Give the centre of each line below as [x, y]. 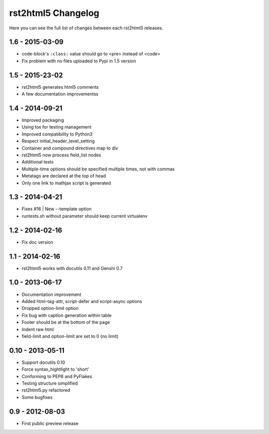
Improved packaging [43, 120]
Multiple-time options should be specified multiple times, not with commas [98, 169]
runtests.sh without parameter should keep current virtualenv [85, 216]
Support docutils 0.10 [43, 362]
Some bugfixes [37, 397]
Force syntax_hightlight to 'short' [56, 369]
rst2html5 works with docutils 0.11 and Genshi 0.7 [72, 268]
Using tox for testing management [57, 127]
